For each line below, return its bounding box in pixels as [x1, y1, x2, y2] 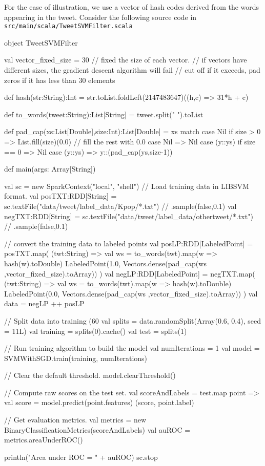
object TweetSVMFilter [4, 37, 78, 48]
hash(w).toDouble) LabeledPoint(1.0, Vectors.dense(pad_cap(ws [4, 258, 207, 268]
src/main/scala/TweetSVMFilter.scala [4, 23, 133, 30]
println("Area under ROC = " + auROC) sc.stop [4, 451, 158, 462]
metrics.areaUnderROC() [4, 434, 83, 445]
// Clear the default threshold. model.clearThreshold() [4, 370, 176, 380]
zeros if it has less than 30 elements [4, 74, 115, 85]
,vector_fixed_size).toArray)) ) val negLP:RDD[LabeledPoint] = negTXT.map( [4, 268, 255, 279]
